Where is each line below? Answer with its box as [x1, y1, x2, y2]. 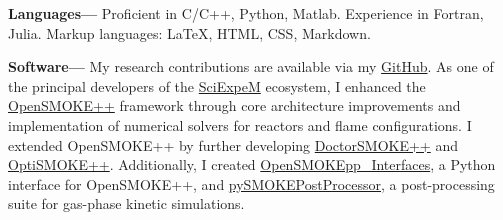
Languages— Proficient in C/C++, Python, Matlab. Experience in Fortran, [8, 3, 484, 23]
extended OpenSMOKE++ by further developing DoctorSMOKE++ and [8, 134, 458, 155]
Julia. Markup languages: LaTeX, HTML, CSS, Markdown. [8, 22, 371, 43]
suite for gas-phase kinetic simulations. [8, 193, 245, 214]
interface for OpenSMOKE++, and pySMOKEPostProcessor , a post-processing [8, 173, 495, 194]
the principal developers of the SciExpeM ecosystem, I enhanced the [8, 75, 426, 96]
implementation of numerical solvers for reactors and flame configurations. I [8, 114, 472, 135]
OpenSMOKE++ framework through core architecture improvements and [8, 95, 461, 116]
